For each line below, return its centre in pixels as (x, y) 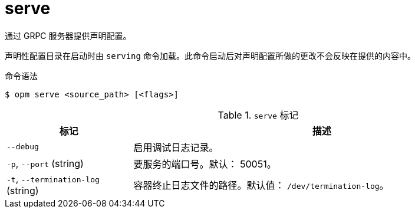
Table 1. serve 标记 (258, 115)
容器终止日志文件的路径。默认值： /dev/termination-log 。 (261, 185)
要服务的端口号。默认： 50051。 (205, 164)
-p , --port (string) (45, 163)
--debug (23, 147)
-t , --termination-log (53, 178)
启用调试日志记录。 (176, 147)
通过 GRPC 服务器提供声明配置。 (68, 35)
